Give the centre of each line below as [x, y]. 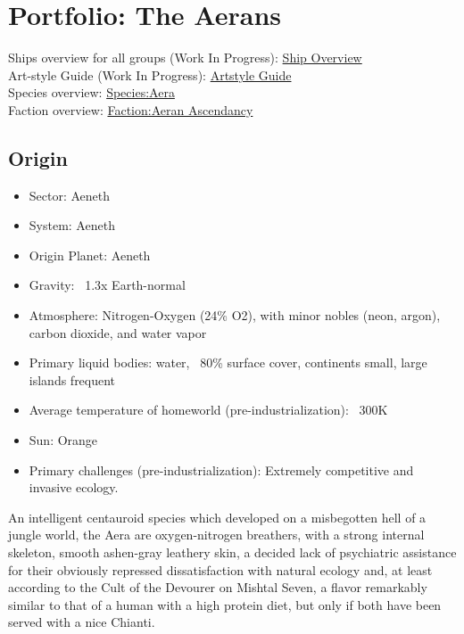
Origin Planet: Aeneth [90, 255]
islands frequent [72, 379]
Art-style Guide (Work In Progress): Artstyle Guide [150, 74]
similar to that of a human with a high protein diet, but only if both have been [225, 604]
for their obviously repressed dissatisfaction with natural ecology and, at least [220, 569]
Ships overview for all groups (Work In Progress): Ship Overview [185, 58]
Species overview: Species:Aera [91, 92]
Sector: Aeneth [70, 195]
